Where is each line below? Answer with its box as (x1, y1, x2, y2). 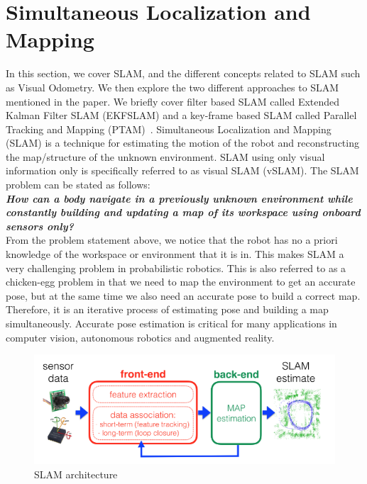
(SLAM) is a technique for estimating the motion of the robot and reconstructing (6, 135, 359, 150)
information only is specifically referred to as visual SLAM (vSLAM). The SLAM (6, 163, 359, 178)
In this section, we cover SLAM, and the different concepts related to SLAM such (6, 66, 361, 81)
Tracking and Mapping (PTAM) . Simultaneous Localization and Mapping (6, 121, 332, 136)
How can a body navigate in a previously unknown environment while (6, 191, 353, 206)
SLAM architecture (34, 466, 118, 481)
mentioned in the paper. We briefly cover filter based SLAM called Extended (6, 94, 340, 108)
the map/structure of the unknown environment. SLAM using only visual (6, 149, 325, 164)
